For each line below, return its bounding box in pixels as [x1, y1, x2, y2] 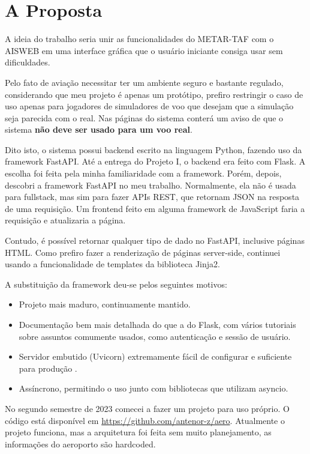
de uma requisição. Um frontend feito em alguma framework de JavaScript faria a [5, 202, 305, 214]
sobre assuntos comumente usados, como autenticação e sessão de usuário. [19, 330, 291, 342]
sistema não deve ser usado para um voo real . [5, 123, 192, 136]
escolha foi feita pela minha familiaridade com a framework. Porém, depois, [5, 167, 282, 180]
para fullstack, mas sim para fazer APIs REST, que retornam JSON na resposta [5, 190, 300, 203]
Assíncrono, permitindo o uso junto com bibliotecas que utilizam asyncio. [19, 382, 288, 395]
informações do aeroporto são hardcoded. [5, 437, 156, 450]
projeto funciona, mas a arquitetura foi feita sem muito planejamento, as [5, 426, 272, 438]
